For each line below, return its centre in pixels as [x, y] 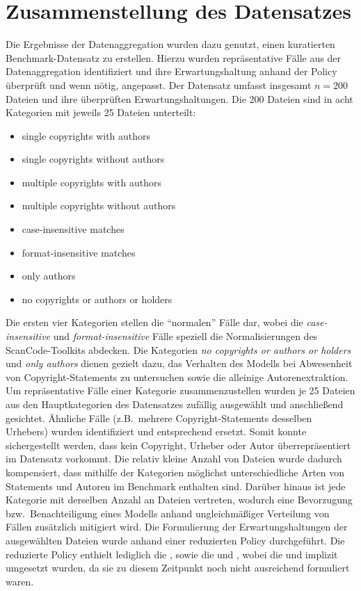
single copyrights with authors [86, 135]
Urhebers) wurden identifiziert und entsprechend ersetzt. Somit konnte [156, 431]
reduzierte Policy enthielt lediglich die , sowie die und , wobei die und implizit [172, 554]
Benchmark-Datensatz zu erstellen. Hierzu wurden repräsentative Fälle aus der [173, 57]
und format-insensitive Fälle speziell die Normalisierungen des [185, 336]
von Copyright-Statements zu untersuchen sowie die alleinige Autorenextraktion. [177, 377]
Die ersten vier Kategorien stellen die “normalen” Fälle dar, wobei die [154, 322]
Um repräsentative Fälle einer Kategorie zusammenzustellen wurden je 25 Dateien [180, 390]
